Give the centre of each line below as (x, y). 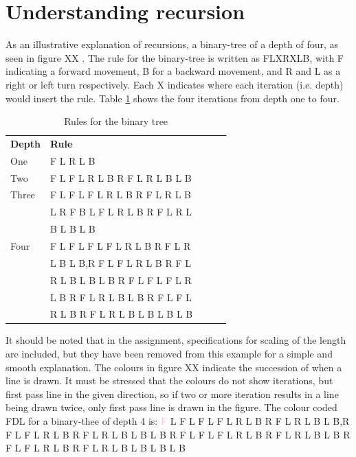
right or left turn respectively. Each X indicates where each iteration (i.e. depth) (175, 84)
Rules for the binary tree (116, 121)
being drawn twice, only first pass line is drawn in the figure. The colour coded (171, 407)
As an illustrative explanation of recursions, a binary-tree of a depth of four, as (172, 44)
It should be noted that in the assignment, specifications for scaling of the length (176, 340)
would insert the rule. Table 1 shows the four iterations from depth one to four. (173, 98)
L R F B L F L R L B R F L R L (121, 212)
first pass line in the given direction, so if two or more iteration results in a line (172, 394)
